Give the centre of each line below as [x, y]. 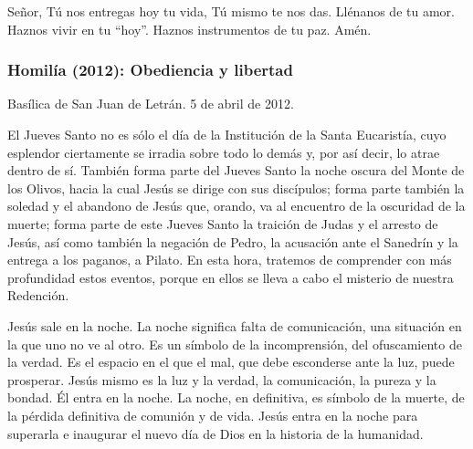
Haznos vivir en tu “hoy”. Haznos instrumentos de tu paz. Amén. [189, 29]
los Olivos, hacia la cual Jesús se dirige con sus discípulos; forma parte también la [236, 188]
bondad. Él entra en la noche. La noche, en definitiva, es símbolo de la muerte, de [236, 397]
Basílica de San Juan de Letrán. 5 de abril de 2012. [151, 104]
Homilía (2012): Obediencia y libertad [150, 70]
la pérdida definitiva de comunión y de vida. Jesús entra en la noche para [213, 415]
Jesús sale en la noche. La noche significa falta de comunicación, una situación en [235, 325]
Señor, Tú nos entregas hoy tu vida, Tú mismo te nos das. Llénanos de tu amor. [231, 11]
